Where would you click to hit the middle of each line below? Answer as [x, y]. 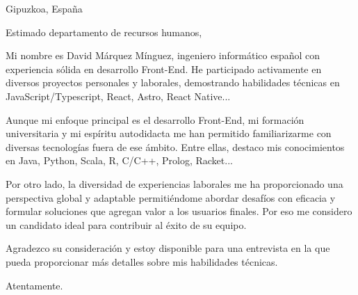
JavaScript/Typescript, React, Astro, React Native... [118, 96]
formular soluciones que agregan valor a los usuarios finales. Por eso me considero [179, 211]
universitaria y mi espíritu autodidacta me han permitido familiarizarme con [169, 133]
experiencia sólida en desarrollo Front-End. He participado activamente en [164, 69]
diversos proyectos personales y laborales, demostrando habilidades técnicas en [173, 82]
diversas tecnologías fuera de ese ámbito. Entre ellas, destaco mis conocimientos [175, 146]
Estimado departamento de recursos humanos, [104, 32]
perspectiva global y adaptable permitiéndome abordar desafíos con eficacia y [171, 197]
